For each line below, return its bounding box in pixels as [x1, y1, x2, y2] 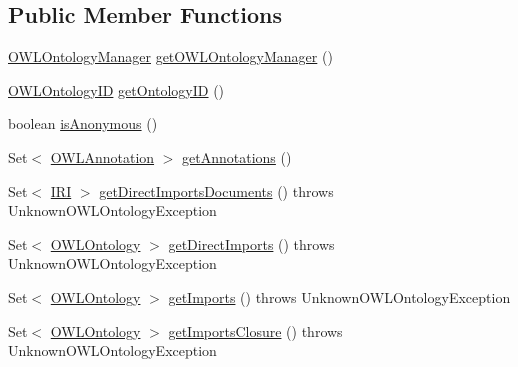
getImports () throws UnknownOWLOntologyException [168, 286, 511, 307]
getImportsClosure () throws [168, 320, 343, 341]
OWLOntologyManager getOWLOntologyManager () [8, 46, 333, 67]
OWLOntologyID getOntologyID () [8, 79, 225, 100]
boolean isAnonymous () [8, 113, 158, 134]
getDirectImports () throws [168, 233, 335, 254]
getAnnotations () [182, 146, 292, 167]
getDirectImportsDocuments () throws [99, 180, 334, 201]
